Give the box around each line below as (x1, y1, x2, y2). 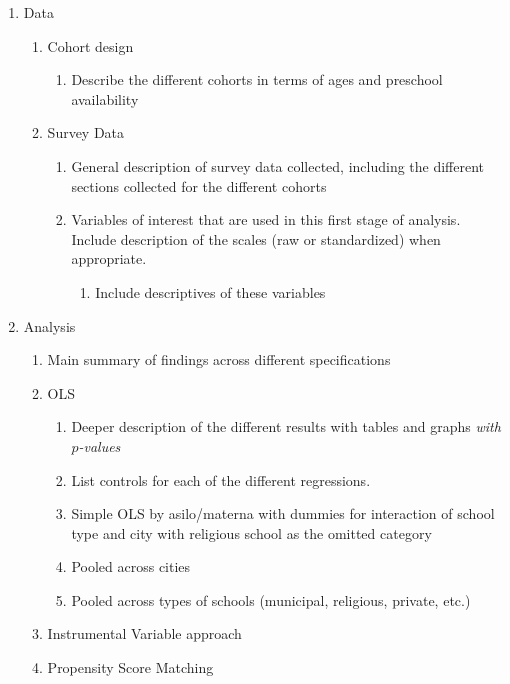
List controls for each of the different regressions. (71, 469, 371, 490)
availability (71, 88, 139, 109)
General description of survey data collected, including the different (71, 155, 485, 176)
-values (78, 435, 121, 456)
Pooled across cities (71, 556, 191, 577)
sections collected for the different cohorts (71, 175, 327, 196)
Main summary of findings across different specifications (47, 349, 391, 370)
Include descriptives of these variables (95, 281, 326, 302)
